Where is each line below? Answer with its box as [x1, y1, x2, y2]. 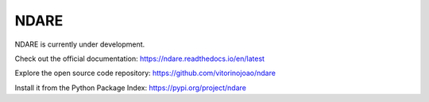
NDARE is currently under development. [14, 40, 145, 49]
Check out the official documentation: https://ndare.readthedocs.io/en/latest [14, 54, 265, 63]
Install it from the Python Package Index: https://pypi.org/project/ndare [14, 83, 246, 93]
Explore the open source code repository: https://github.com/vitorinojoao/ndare [14, 68, 276, 78]
